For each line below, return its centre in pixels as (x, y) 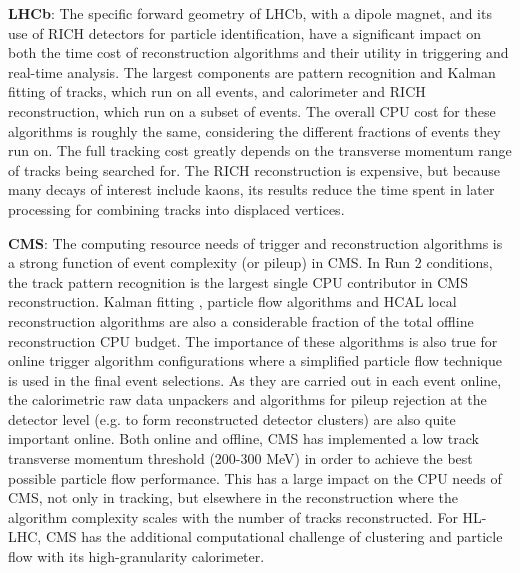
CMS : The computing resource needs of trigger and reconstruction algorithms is (255, 242)
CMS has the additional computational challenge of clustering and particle (274, 536)
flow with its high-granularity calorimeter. (136, 556)
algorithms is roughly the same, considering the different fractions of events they (254, 130)
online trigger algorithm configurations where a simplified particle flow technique (255, 360)
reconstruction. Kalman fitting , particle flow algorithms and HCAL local (232, 301)
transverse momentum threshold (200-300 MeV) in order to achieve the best (240, 458)
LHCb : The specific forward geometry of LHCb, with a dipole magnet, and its (250, 13)
